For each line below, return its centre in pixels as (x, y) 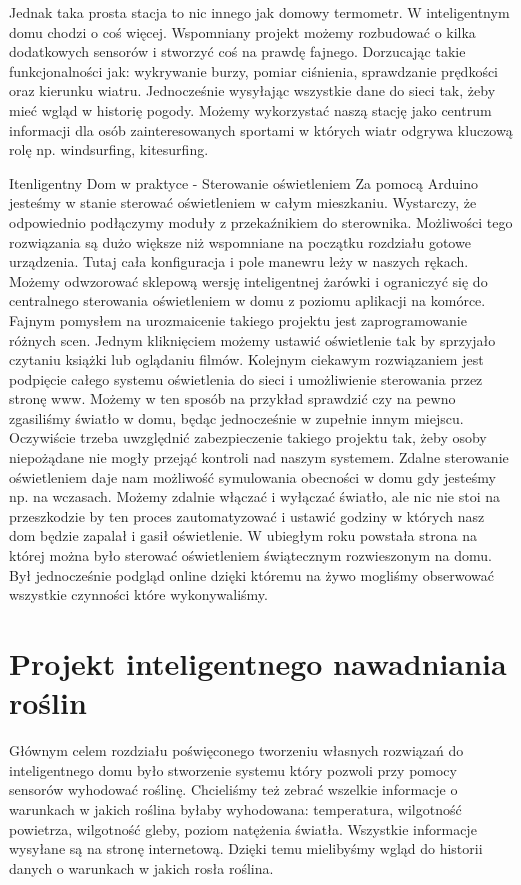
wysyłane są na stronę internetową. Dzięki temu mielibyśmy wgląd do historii (246, 848)
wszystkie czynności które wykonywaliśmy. (138, 594)
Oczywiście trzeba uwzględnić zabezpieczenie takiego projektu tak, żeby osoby (248, 437)
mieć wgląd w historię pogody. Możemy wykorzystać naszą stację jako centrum (250, 109)
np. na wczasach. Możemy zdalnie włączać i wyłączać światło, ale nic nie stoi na (255, 496)
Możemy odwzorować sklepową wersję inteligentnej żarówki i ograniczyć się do (248, 280)
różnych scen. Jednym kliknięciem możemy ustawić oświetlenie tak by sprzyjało (252, 339)
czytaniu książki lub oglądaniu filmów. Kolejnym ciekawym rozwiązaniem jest (246, 359)
